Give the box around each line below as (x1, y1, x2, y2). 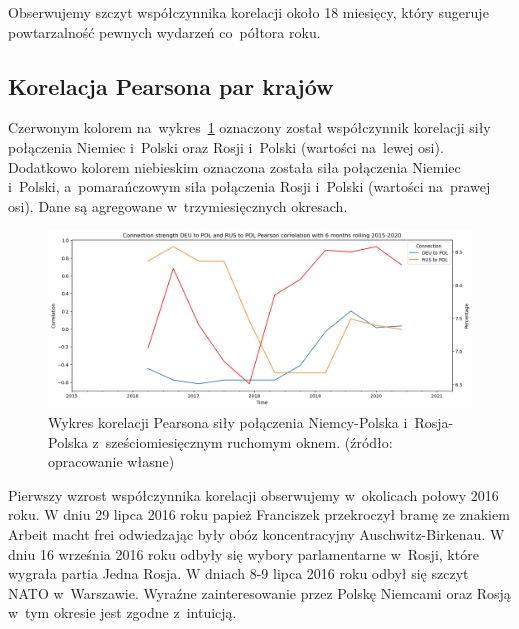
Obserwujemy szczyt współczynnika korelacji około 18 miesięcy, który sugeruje (8, 2, 489, 22)
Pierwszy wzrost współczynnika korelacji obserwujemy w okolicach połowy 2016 (8, 484, 499, 505)
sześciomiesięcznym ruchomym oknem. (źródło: (105, 431, 393, 452)
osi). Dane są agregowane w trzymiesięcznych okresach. (8, 195, 348, 216)
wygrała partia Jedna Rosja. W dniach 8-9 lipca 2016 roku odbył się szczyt (8, 563, 469, 584)
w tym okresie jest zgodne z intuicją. (8, 602, 237, 623)
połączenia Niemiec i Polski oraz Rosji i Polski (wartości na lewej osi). (8, 136, 444, 157)
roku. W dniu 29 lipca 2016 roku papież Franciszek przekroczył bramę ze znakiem (8, 504, 510, 525)
